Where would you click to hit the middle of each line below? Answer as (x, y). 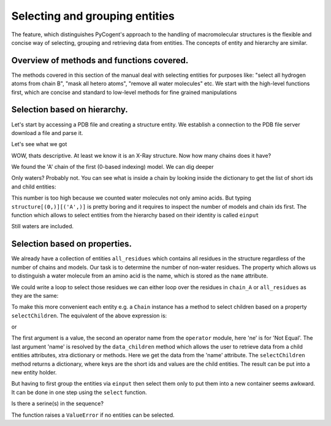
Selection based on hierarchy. (70, 110)
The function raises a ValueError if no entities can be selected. (93, 415)
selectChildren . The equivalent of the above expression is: (89, 316)
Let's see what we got (39, 144)
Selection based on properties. (71, 244)
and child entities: (34, 187)
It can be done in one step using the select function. (79, 392)
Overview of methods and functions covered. (100, 60)
